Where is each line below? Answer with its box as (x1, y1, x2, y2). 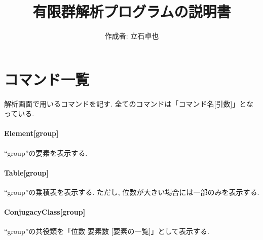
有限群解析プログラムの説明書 (32, 1, 231, 22)
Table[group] (4, 167, 49, 178)
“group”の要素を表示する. (4, 147, 88, 158)
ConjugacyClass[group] (4, 207, 86, 217)
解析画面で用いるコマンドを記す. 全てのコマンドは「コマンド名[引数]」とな (4, 98, 253, 109)
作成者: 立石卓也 (104, 30, 159, 41)
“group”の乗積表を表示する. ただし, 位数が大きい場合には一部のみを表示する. (4, 187, 259, 197)
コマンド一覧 (4, 68, 90, 89)
